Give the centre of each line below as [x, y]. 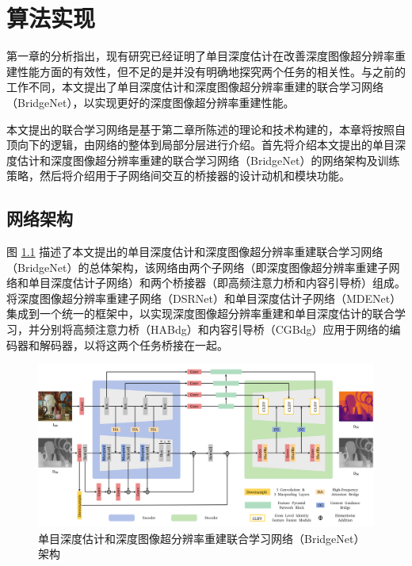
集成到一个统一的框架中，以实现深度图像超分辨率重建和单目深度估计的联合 [200, 314]
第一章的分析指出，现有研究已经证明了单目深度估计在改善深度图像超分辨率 [200, 56]
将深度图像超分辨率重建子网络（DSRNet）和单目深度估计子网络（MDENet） [204, 298]
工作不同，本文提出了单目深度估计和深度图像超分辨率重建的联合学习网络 [195, 87]
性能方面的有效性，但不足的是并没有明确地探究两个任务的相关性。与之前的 [211, 71]
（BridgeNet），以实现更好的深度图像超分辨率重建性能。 [151, 102]
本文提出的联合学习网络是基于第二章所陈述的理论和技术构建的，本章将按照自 [206, 129]
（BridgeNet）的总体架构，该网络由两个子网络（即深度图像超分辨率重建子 [198, 267]
